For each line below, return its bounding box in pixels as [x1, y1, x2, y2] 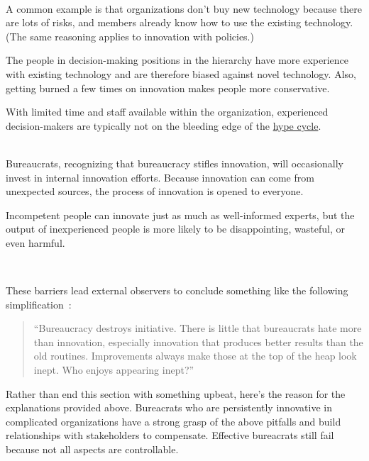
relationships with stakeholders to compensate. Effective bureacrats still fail [6, 428, 334, 443]
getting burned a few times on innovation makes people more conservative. [6, 80, 330, 95]
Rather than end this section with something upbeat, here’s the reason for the [6, 386, 346, 401]
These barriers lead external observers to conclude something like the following [6, 283, 348, 298]
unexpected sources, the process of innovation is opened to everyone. [6, 184, 304, 199]
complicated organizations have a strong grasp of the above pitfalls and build [6, 413, 341, 428]
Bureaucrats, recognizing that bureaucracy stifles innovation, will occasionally [6, 155, 343, 170]
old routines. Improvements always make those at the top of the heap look [33, 348, 357, 363]
